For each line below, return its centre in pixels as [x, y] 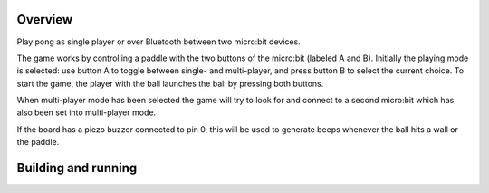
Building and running [77, 168]
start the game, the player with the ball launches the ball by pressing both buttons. [170, 83]
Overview [45, 19]
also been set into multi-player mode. [86, 112]
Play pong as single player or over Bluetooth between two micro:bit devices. [158, 42]
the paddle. [38, 142]
